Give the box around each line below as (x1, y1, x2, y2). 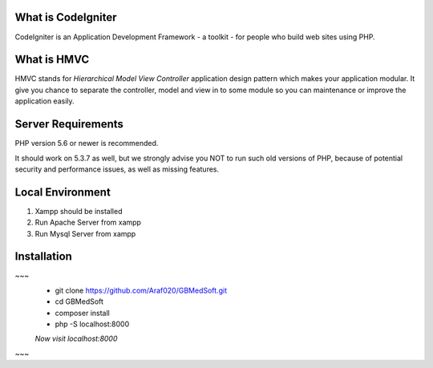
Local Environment (14, 185, 111, 199)
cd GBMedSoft (55, 297, 104, 306)
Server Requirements (14, 117, 124, 131)
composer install (55, 308, 110, 317)
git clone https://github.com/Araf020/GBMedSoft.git (55, 285, 228, 295)
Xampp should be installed (34, 206, 123, 216)
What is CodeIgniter (14, 10, 117, 24)
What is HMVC (14, 53, 90, 67)
